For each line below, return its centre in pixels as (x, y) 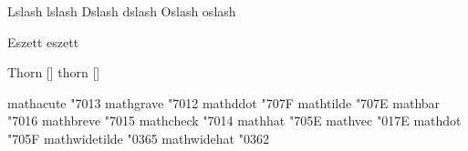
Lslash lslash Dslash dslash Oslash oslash (122, 11)
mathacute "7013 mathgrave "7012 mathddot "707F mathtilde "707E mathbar (224, 102)
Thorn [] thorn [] (54, 72)
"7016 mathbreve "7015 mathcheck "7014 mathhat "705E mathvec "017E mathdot (234, 121)
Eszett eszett (43, 41)
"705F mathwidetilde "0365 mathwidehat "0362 (138, 138)
